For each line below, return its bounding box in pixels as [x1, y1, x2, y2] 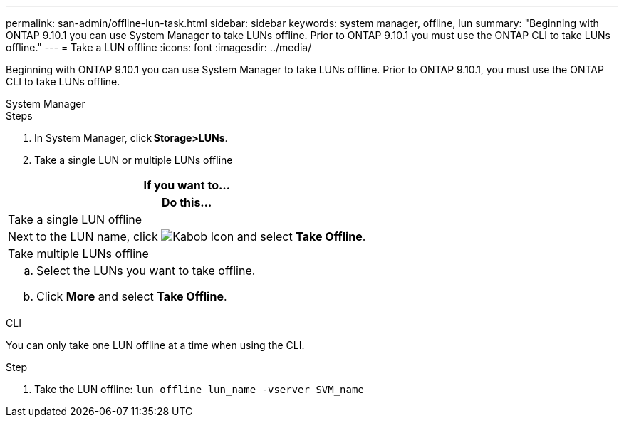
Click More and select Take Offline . [36, 289, 227, 303]
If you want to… [143, 178, 230, 192]
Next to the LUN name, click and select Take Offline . [8, 229, 366, 244]
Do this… [162, 195, 212, 209]
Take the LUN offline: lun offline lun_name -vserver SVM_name [34, 383, 364, 395]
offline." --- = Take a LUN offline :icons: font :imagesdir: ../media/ [6, 41, 312, 53]
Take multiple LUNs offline [8, 246, 149, 261]
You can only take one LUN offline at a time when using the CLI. [6, 339, 305, 351]
